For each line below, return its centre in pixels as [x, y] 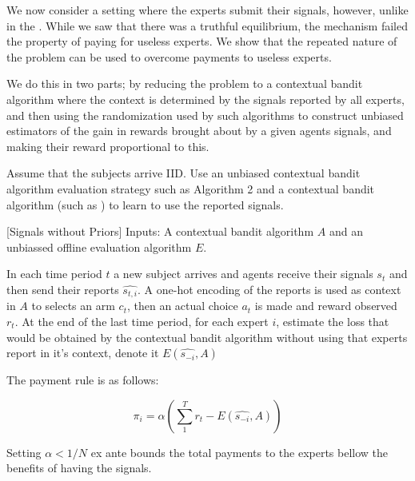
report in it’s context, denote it [83, 353]
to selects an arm [73, 306]
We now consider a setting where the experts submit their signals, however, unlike [207, 10]
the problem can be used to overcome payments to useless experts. [169, 56]
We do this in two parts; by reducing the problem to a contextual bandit [185, 83]
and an [346, 231]
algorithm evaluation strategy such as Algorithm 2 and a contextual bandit [191, 188]
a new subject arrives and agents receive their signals [243, 274]
